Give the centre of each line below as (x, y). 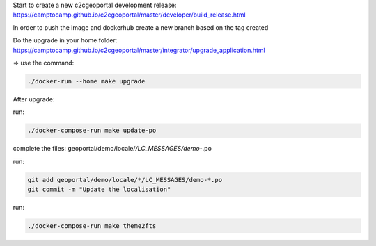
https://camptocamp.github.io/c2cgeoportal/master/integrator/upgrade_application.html (139, 50)
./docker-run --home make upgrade (86, 81)
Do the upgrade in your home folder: (65, 40)
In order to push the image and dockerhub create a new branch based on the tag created (141, 27)
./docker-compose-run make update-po (92, 131)
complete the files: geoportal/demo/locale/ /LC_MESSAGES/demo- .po (112, 149)
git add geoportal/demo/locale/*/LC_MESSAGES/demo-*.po (125, 180)
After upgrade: (34, 99)
